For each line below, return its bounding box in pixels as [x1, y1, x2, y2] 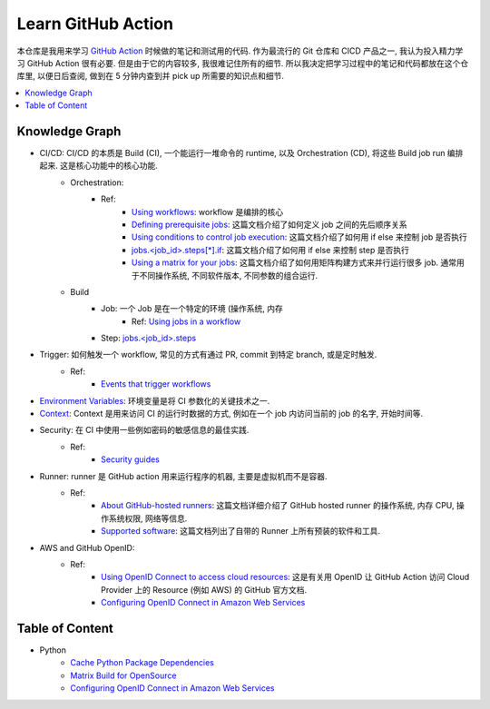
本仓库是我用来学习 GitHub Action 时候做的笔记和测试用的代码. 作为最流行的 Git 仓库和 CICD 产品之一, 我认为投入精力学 [16, 45, 464, 56]
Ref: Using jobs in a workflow [132, 316, 241, 327]
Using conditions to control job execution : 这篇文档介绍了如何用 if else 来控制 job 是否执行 [132, 231, 467, 242]
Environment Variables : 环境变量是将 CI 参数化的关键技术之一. [39, 395, 270, 406]
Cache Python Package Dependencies [70, 657, 215, 668]
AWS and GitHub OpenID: [39, 542, 135, 553]
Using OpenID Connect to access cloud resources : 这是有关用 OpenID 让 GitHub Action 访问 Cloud [101, 572, 470, 583]
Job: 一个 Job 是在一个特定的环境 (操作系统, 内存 [101, 303, 283, 314]
